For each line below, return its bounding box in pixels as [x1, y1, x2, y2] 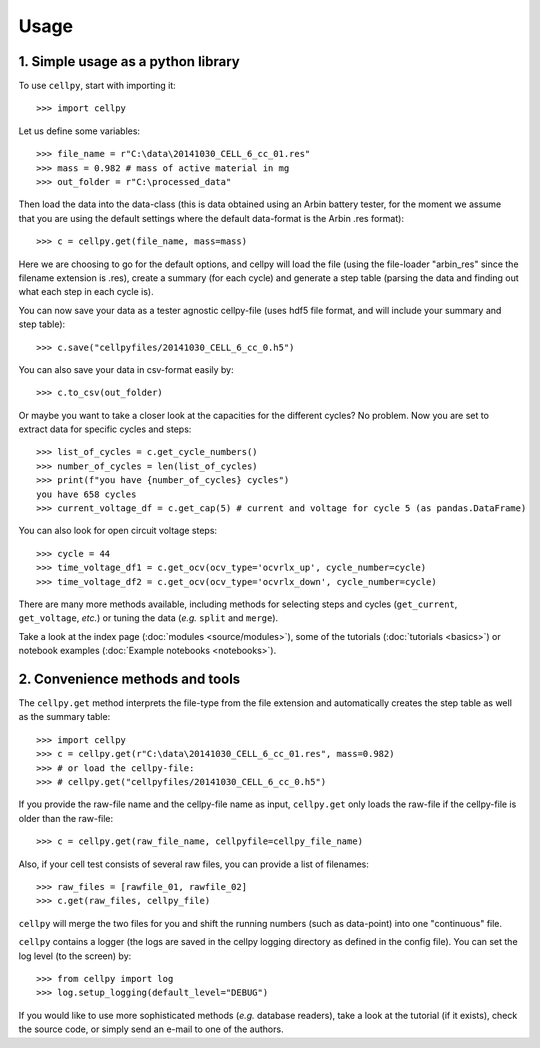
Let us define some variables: [18, 125, 140, 137]
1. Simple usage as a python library [18, 53, 240, 70]
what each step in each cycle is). [18, 286, 154, 298]
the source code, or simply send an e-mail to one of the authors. [18, 1023, 284, 1035]
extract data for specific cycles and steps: [18, 423, 192, 435]
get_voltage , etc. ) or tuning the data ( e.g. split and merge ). [18, 612, 279, 624]
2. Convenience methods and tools [18, 670, 241, 687]
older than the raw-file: [18, 812, 114, 824]
